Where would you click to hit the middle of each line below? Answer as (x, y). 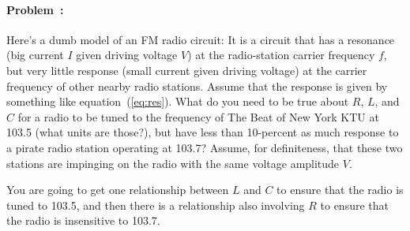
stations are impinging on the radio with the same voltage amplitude (173, 163)
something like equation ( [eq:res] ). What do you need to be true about (178, 101)
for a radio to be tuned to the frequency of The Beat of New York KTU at (198, 116)
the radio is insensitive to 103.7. (83, 220)
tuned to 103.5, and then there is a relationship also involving (156, 205)
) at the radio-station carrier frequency (281, 55)
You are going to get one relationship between (118, 190)
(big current (35, 55)
